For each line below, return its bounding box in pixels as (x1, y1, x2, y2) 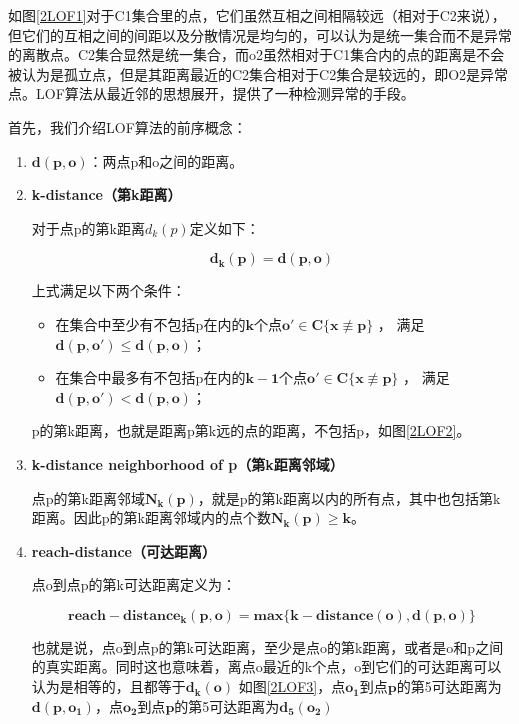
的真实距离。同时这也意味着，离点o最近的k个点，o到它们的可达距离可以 (31, 656, 502, 677)
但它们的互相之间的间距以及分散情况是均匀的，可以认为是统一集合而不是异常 (8, 24, 512, 45)
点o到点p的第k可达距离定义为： (31, 574, 236, 595)
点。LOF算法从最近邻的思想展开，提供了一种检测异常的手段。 (8, 83, 415, 104)
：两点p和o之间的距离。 (88, 150, 244, 171)
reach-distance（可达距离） (31, 540, 216, 561)
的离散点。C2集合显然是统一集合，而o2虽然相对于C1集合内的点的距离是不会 (8, 44, 505, 65)
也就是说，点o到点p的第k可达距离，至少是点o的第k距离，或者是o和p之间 (31, 636, 504, 657)
